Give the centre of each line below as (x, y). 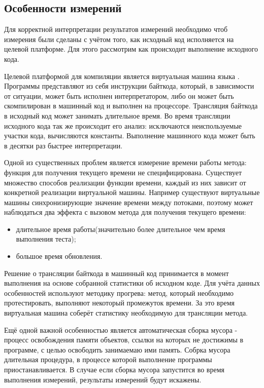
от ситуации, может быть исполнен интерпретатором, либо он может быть (119, 95)
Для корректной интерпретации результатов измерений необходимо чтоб (116, 29)
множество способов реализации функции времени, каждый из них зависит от (125, 182)
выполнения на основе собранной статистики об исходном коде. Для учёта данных (132, 283)
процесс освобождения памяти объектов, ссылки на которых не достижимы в (124, 340)
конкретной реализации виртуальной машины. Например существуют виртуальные (132, 192)
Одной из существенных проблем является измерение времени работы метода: (125, 162)
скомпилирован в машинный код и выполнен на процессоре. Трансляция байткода (131, 106)
